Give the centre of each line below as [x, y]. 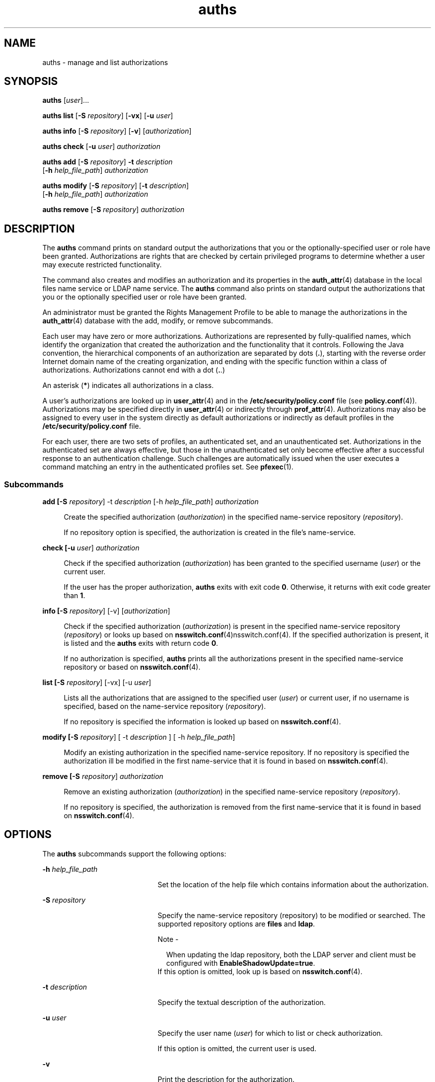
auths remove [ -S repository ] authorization [113, 210]
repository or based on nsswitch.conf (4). [132, 667]
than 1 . [74, 596]
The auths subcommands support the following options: [134, 853]
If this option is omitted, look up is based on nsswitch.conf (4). [260, 971]
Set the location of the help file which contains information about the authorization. [293, 884]
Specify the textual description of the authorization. [242, 1002]
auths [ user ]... [66, 100]
